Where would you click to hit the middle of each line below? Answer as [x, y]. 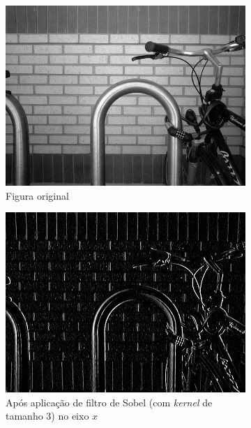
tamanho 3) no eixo [47, 416]
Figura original [37, 195]
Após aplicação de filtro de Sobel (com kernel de [109, 402]
